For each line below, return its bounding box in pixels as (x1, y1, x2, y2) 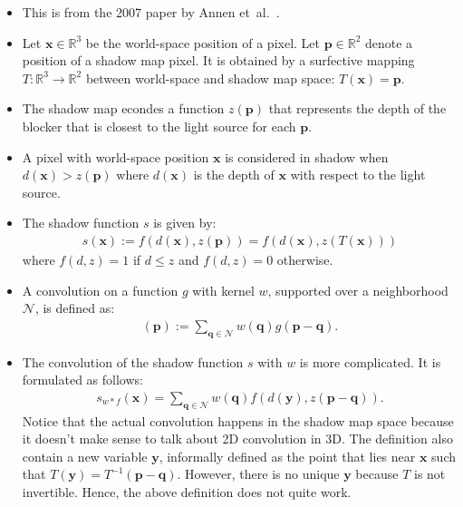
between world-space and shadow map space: (85, 68, 335, 87)
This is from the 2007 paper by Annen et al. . (22, 3, 280, 21)
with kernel (192, 280, 255, 299)
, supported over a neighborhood (267, 280, 449, 299)
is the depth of (193, 165, 275, 184)
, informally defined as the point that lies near (159, 446, 416, 465)
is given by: (153, 213, 217, 232)
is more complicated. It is (299, 352, 441, 371)
